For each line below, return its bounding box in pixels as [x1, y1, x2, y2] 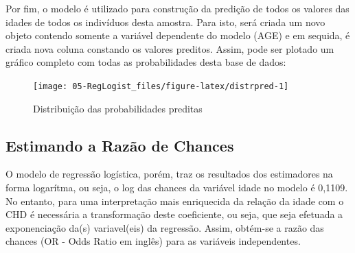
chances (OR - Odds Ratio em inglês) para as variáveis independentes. [5, 234, 301, 248]
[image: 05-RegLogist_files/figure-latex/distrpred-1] [33, 81, 289, 91]
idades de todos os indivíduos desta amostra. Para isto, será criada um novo [5, 14, 325, 29]
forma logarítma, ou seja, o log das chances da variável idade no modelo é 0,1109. [5, 180, 348, 195]
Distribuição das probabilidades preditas [33, 101, 203, 115]
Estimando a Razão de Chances [5, 134, 234, 156]
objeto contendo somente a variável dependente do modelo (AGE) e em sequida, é [5, 28, 350, 43]
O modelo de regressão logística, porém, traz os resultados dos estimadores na [5, 167, 333, 181]
